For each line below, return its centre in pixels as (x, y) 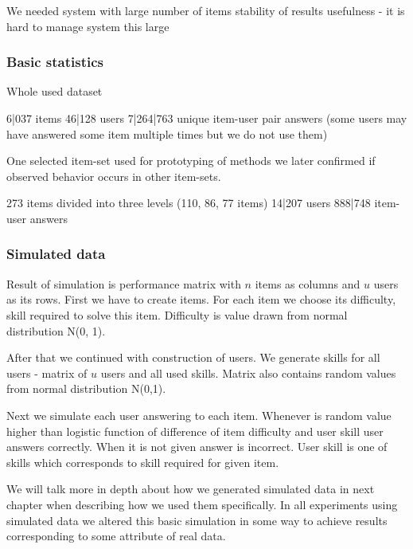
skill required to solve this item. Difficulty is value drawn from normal (177, 314)
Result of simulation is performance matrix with (124, 283)
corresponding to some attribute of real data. (116, 536)
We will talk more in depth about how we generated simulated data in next (191, 489)
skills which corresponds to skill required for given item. (143, 462)
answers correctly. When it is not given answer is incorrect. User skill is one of (197, 447)
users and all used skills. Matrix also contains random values (248, 373)
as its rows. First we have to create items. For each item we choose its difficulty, (201, 299)
